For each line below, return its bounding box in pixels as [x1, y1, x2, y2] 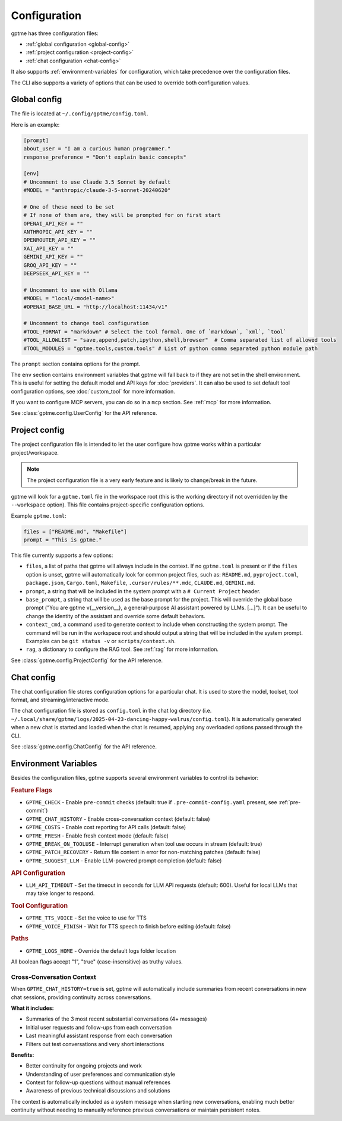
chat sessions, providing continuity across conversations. [11, 993, 152, 1001]
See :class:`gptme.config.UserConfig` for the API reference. [11, 410, 157, 417]
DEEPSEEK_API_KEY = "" [23, 270, 90, 277]
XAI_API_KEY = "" [23, 245, 74, 252]
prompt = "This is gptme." [23, 537, 102, 543]
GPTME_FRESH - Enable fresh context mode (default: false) [26, 832, 169, 839]
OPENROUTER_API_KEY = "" [23, 237, 96, 244]
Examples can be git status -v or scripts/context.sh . [26, 638, 176, 644]
